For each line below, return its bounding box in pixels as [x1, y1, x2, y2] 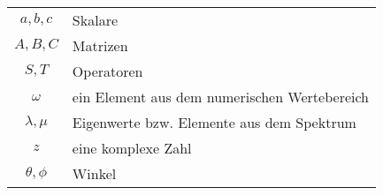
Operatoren [72, 61, 143, 81]
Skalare [72, 10, 119, 30]
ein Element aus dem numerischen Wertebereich [72, 86, 370, 107]
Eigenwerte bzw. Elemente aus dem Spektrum [72, 112, 356, 132]
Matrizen [72, 35, 128, 56]
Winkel [72, 163, 117, 184]
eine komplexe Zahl [72, 138, 192, 158]
